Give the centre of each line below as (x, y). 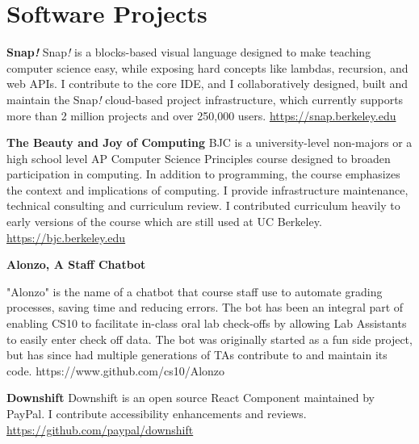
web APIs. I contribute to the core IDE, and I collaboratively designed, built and (207, 84)
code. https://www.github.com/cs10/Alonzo (116, 370)
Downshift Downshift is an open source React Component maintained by (191, 398)
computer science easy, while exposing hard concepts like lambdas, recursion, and (207, 67)
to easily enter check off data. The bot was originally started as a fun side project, (209, 339)
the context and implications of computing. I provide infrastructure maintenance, (207, 189)
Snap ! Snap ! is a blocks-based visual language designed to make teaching (189, 52)
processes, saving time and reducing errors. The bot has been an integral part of (205, 307)
